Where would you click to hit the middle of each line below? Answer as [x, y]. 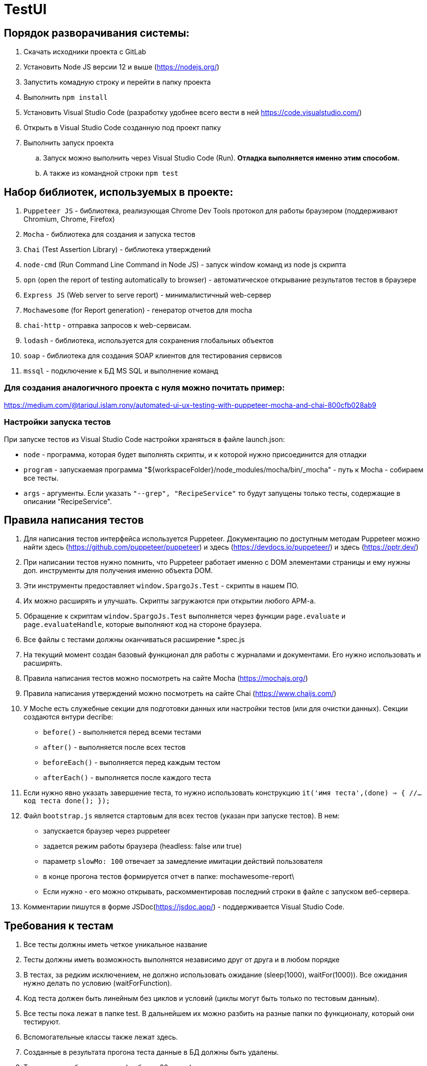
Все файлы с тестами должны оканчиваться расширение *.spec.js [134, 640]
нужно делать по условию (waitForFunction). [98, 983]
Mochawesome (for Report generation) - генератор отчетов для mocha [138, 310]
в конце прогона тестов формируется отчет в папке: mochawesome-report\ [169, 877]
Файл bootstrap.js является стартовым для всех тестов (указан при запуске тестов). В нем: [182, 816]
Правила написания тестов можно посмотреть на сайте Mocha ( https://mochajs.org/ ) [166, 678]
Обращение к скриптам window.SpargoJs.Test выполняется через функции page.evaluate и [185, 616]
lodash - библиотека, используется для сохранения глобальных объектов [149, 341]
